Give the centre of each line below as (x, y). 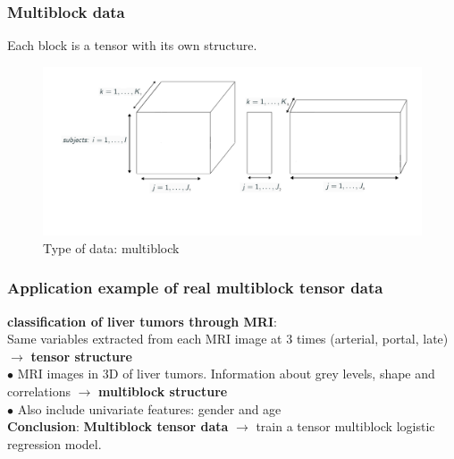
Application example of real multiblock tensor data (195, 288)
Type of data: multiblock (111, 247)
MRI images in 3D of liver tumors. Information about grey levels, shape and (226, 374)
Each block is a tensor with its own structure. (132, 45)
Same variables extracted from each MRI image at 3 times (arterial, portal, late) (228, 339)
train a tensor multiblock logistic (345, 426)
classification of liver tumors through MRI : (142, 321)
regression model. (55, 443)
